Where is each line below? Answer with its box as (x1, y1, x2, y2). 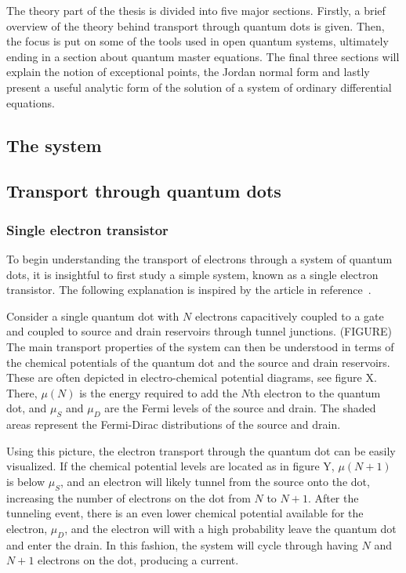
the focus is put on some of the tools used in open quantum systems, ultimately (6, 33, 389, 49)
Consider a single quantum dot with (6, 307, 179, 324)
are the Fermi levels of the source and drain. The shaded (104, 400, 376, 416)
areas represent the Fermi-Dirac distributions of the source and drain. (6, 416, 341, 433)
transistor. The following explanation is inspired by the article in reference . (6, 281, 372, 298)
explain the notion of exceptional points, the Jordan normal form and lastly (6, 63, 370, 80)
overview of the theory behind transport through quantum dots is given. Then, (6, 17, 385, 34)
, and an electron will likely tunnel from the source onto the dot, (60, 473, 370, 489)
